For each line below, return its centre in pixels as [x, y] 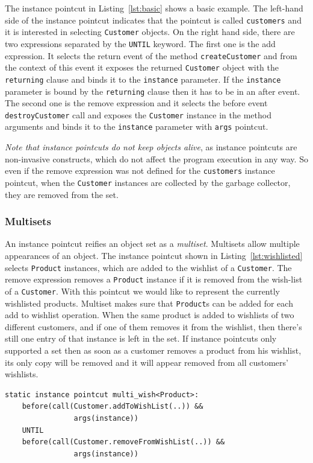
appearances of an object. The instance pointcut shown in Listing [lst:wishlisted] [154, 255]
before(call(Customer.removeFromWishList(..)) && [123, 442]
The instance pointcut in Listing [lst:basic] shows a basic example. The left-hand [154, 8]
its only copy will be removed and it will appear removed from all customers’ [147, 362]
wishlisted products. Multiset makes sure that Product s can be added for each [149, 303]
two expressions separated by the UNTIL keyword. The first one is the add [140, 43]
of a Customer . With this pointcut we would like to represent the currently [142, 291]
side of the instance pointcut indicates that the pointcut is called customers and [153, 20]
